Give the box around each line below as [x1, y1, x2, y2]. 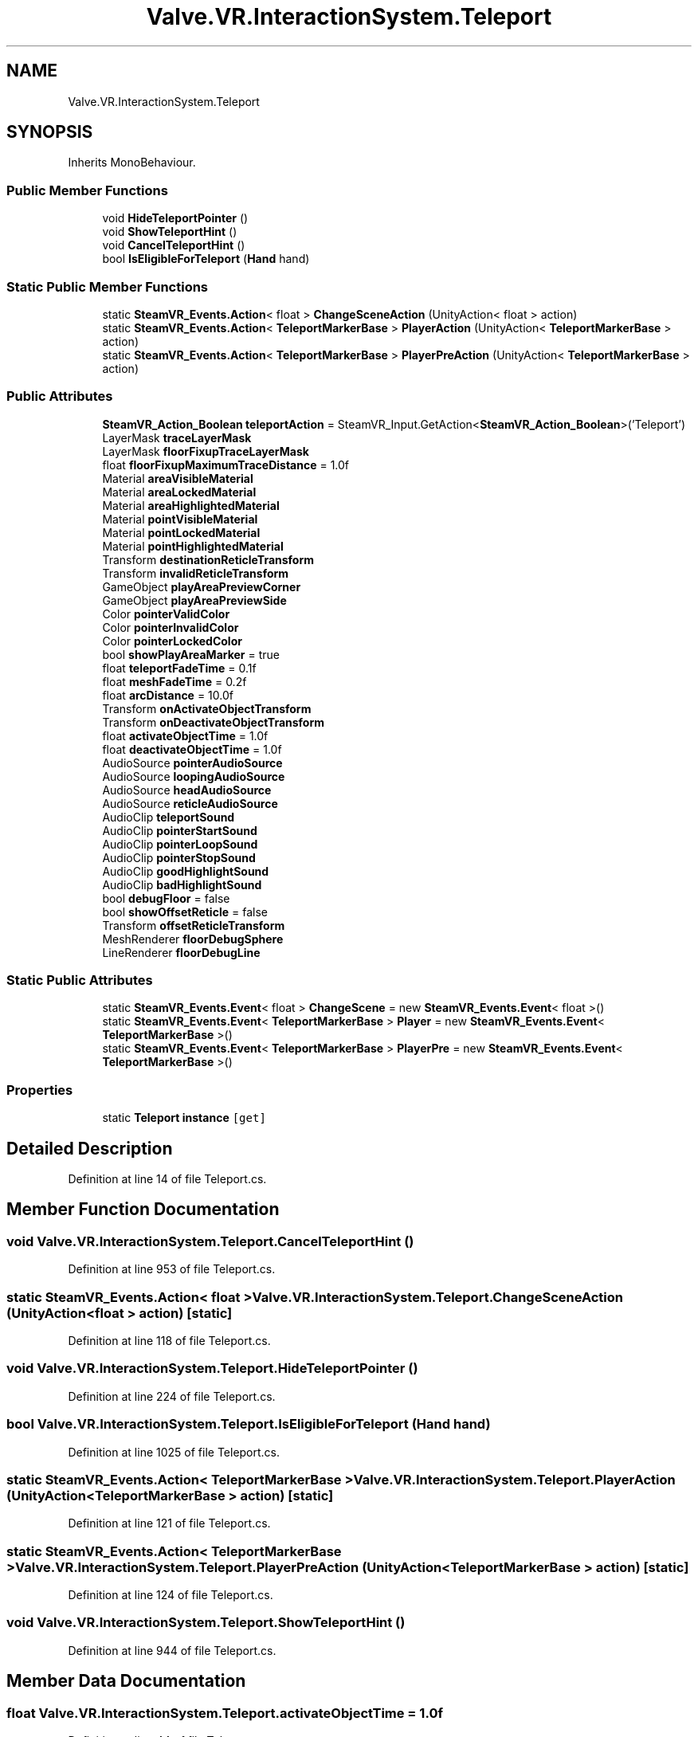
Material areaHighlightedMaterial [102, 498, 280, 512]
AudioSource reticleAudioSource [102, 796, 278, 810]
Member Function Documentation [6, 1199, 280, 1220]
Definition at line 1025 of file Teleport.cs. [68, 1445, 280, 1459]
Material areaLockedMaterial [102, 484, 257, 499]
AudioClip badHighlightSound [102, 877, 262, 892]
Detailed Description [6, 1138, 173, 1159]
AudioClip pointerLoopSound [102, 837, 258, 851]
